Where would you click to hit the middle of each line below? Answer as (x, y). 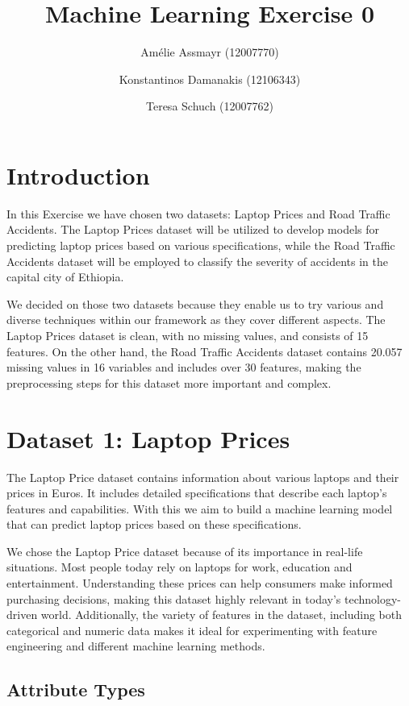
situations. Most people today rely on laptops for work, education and (179, 567)
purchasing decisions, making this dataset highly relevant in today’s (174, 598)
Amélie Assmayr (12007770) (210, 52)
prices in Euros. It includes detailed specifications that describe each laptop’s (197, 493)
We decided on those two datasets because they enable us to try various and (195, 303)
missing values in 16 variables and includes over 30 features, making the (184, 367)
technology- (373, 598)
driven (22, 615)
